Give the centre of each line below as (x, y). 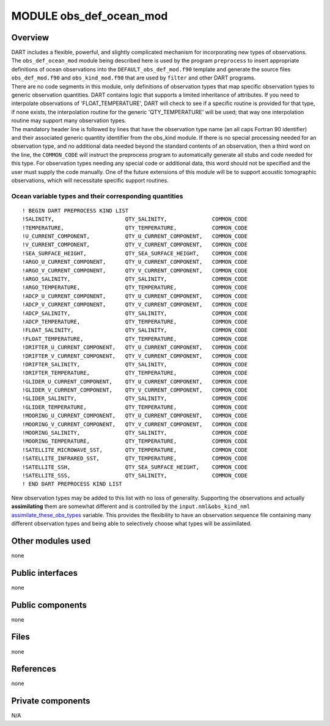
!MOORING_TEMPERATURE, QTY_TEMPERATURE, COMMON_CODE (135, 441)
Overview (30, 38)
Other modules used (51, 541)
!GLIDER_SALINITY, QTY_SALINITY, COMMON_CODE (135, 399)
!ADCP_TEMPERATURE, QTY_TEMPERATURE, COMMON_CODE (135, 321)
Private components (51, 701)
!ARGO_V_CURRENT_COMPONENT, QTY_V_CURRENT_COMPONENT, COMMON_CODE (135, 270)
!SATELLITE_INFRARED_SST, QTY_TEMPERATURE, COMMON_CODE (135, 459)
